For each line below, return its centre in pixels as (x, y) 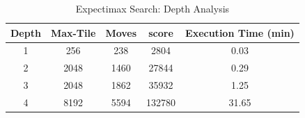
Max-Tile (73, 32)
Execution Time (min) (240, 32)
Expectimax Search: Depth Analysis (152, 8)
